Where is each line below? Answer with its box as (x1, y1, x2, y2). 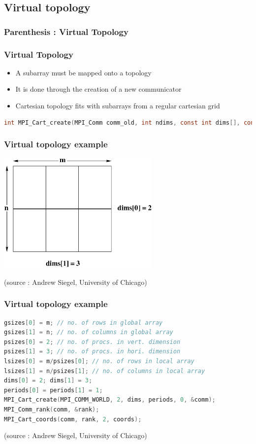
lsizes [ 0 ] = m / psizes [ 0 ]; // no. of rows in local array (4, 357, 194, 365)
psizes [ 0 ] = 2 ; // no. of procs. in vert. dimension (4, 338, 181, 345)
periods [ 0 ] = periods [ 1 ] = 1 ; (4, 386, 103, 394)
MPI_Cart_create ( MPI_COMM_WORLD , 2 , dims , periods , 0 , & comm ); (4, 396, 216, 404)
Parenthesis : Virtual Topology (4, 25, 128, 37)
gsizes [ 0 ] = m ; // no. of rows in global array (4, 319, 163, 326)
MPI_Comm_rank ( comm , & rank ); (4, 406, 99, 413)
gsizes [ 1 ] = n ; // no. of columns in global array (4, 329, 173, 336)
